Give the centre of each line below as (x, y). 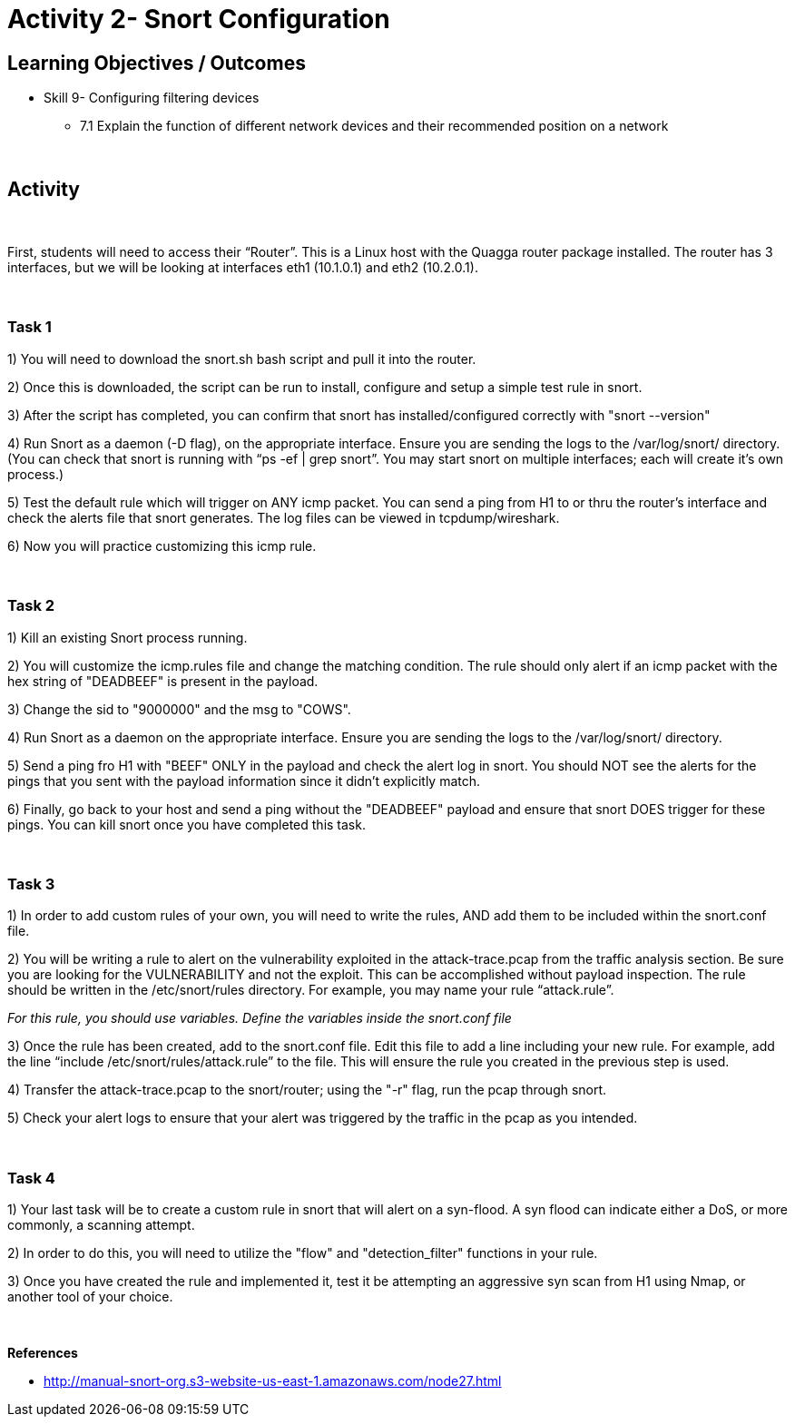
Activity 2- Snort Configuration (199, 19)
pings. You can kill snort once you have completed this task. (186, 824)
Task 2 (31, 606)
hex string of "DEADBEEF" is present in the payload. (163, 681)
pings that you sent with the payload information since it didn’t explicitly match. (244, 781)
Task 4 (31, 1178)
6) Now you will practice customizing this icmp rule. (162, 545)
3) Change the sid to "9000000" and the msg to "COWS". (179, 709)
